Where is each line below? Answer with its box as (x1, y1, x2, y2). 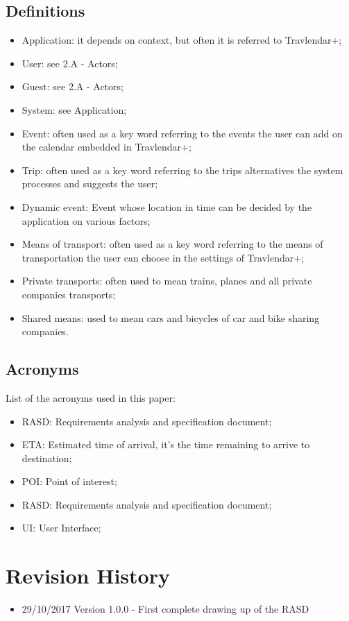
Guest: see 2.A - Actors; (22, 79, 124, 94)
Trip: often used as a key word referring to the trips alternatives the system (22, 162, 343, 177)
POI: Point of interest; (22, 474, 117, 488)
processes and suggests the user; (22, 176, 158, 191)
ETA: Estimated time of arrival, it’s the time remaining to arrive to (22, 437, 310, 452)
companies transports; (22, 287, 116, 301)
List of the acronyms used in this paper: (6, 390, 176, 405)
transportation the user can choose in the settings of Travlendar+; (22, 250, 305, 264)
